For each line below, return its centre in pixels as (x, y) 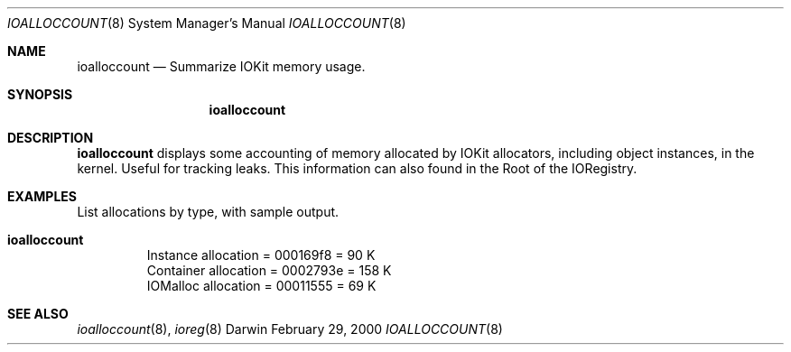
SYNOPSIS (40, 94)
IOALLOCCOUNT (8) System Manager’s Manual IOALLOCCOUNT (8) (207, 23)
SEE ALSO (38, 314)
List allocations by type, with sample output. (208, 212)
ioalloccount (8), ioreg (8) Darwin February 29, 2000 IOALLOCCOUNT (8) (290, 329)
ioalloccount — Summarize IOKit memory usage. (221, 66)
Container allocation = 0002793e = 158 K (269, 270)
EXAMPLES (42, 196)
